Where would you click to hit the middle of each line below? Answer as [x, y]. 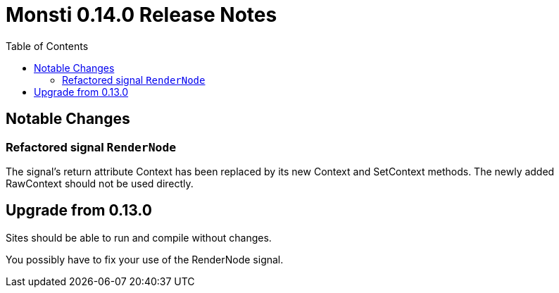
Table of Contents [47, 46]
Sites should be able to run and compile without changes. [139, 237]
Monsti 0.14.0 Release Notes [142, 15]
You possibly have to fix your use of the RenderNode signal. [145, 259]
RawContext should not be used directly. [100, 183]
